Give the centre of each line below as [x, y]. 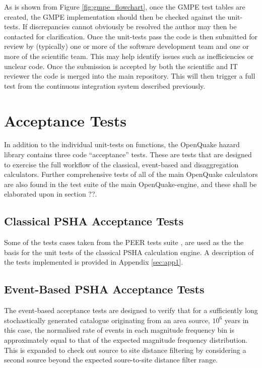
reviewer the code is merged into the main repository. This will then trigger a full [130, 76]
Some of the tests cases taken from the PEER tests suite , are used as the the [124, 242]
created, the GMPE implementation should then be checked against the [115, 16]
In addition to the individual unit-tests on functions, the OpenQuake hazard [122, 144]
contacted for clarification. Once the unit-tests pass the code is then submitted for [131, 36]
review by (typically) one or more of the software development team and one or [126, 46]
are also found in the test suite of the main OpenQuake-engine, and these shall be [130, 184]
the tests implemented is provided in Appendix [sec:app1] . [94, 262]
